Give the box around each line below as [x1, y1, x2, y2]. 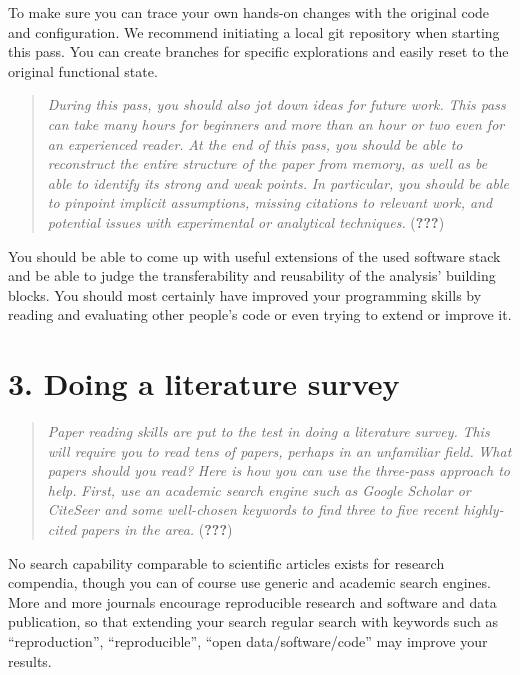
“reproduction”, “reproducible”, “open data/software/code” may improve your [8, 630, 488, 651]
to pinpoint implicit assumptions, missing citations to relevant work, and [47, 192, 493, 213]
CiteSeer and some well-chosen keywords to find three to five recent [47, 499, 459, 520]
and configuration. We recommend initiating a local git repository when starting [8, 21, 500, 42]
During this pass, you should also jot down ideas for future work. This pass [47, 94, 506, 115]
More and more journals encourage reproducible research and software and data [8, 591, 497, 612]
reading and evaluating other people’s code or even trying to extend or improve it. [8, 304, 512, 325]
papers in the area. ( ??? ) [81, 519, 233, 539]
